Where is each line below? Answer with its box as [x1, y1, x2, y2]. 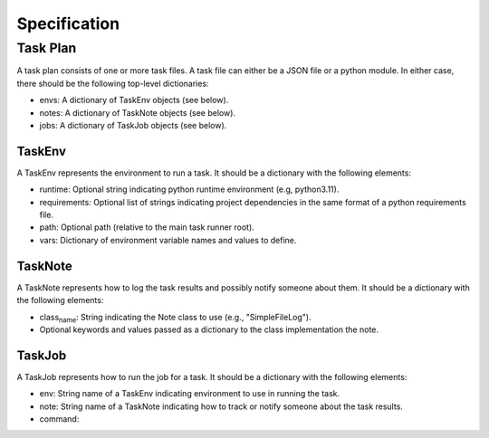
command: [39, 413, 80, 424]
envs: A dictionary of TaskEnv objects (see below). [39, 95, 229, 106]
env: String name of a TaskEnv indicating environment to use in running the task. [39, 388, 340, 399]
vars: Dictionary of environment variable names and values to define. [39, 234, 297, 245]
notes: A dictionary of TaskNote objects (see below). [39, 107, 235, 118]
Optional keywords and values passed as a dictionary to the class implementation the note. [39, 324, 379, 335]
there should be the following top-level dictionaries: [16, 78, 209, 89]
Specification [16, 14, 120, 33]
